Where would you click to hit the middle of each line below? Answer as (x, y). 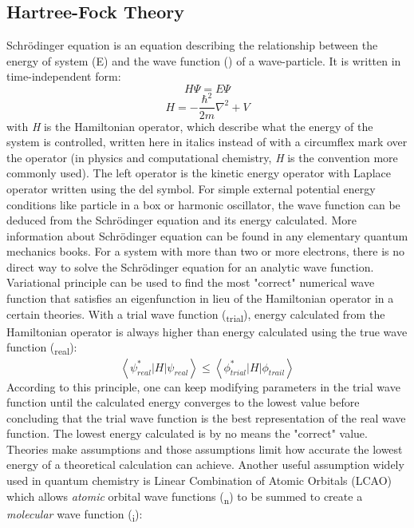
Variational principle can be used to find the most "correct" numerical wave (191, 282)
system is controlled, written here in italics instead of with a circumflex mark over (207, 142)
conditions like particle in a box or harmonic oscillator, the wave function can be (203, 204)
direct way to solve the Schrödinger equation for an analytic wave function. (190, 266)
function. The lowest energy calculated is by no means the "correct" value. (187, 433)
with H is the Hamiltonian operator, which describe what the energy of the (190, 126)
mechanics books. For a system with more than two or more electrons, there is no (205, 251)
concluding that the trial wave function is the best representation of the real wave (206, 417)
